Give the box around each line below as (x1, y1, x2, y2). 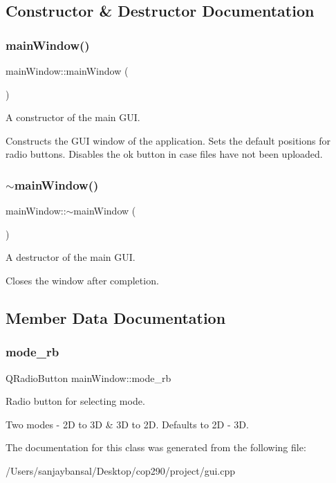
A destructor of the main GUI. (6, 250, 136, 264)
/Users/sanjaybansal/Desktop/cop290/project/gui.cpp (6, 463, 236, 477)
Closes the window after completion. (6, 273, 159, 287)
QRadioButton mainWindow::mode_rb (6, 370, 171, 385)
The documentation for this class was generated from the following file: (6, 440, 306, 455)
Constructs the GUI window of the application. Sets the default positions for (6, 133, 330, 147)
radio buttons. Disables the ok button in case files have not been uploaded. (6, 147, 323, 161)
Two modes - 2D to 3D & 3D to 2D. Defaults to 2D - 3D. (6, 417, 249, 431)
